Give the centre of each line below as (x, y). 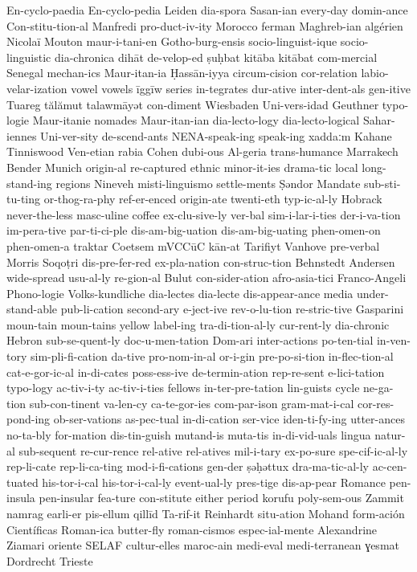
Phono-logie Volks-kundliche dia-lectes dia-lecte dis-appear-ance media (180, 293)
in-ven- (393, 340)
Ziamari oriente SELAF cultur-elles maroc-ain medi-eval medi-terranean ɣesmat (203, 545)
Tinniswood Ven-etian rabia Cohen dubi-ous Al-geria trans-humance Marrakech (202, 151)
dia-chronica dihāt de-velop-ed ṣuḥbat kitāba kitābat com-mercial (216, 57)
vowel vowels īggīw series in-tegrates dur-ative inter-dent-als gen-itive (241, 88)
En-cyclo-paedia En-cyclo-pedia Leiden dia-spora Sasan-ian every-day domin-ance (207, 10)
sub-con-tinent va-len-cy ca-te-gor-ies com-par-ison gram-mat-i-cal (192, 403)
